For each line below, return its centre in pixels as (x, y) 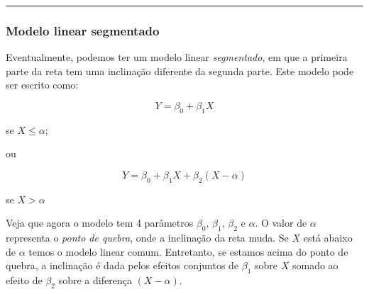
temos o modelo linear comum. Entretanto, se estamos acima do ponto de (188, 251)
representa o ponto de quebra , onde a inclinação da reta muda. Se (147, 238)
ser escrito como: (42, 85)
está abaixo (328, 238)
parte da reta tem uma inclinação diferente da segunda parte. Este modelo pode (180, 70)
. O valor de (281, 223)
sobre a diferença (95, 280)
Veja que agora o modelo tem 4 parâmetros (100, 223)
